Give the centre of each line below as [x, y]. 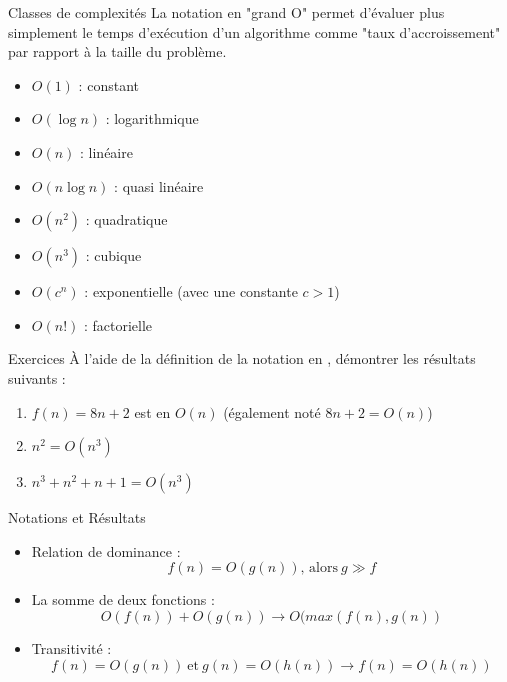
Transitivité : [71, 647]
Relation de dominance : [106, 550]
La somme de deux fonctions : [123, 599]
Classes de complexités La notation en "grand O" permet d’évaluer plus [226, 12]
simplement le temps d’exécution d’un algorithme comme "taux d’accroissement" [254, 31]
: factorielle [118, 324]
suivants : [37, 377]
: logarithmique [152, 118]
